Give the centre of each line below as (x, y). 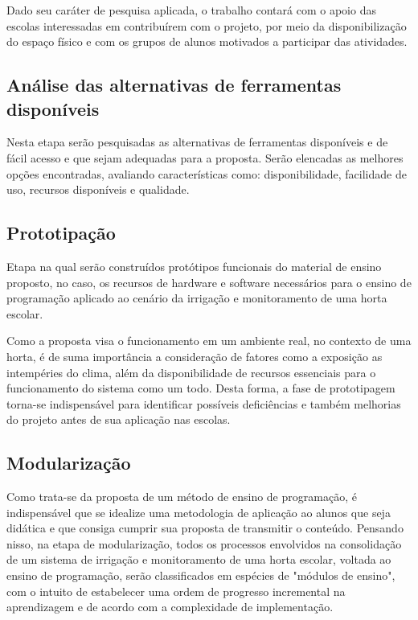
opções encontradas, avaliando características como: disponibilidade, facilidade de (207, 173)
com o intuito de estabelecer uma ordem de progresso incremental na (176, 591)
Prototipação (61, 233)
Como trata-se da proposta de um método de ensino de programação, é (182, 497)
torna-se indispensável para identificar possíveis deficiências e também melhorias (204, 403)
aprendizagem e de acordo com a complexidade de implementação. (170, 607)
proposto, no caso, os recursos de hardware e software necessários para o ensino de (209, 282)
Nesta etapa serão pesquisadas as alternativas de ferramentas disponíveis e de (197, 142)
